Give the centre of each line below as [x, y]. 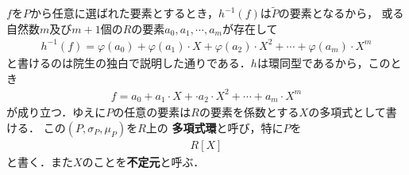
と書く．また [40, 161]
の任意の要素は [152, 112]
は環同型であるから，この [324, 62]
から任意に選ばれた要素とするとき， [124, 13]
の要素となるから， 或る [341, 13]
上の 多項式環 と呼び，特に [214, 127]
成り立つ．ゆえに [62, 112]
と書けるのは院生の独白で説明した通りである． [129, 62]
